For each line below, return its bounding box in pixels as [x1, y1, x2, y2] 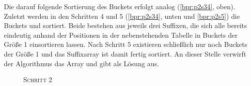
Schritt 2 [23, 74, 52, 85]
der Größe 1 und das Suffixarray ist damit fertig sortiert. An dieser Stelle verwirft [4, 48, 247, 58]
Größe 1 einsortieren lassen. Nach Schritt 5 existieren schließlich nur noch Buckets [4, 39, 248, 49]
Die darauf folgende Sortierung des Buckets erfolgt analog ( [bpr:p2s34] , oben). [4, 1, 235, 11]
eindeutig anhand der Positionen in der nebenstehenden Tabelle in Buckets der [4, 29, 238, 40]
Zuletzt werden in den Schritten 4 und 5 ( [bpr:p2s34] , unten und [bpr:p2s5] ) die [4, 11, 240, 21]
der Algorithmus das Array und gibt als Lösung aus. [4, 58, 159, 68]
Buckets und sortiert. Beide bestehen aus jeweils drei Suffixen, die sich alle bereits [4, 20, 247, 30]
